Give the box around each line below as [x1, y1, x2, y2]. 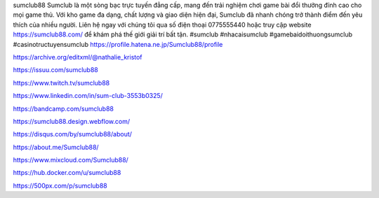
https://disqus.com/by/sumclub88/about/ [13, 130, 133, 139]
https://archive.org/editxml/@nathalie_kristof [13, 52, 143, 61]
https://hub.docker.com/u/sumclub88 [13, 169, 121, 177]
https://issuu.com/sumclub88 [13, 66, 98, 74]
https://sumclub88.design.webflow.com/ [13, 117, 130, 125]
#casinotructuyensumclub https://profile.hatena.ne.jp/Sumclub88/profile [13, 40, 223, 48]
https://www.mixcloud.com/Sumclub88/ [13, 156, 129, 164]
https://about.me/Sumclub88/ [13, 143, 99, 151]
